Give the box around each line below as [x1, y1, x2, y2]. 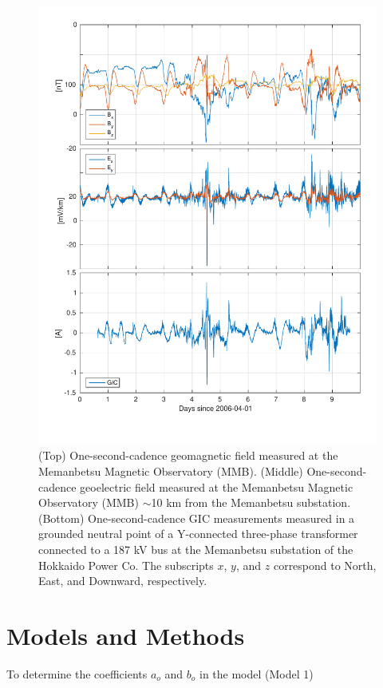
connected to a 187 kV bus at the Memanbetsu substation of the [38, 541, 353, 558]
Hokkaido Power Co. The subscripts [38, 556, 214, 573]
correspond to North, [273, 556, 377, 573]
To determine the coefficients [6, 665, 148, 682]
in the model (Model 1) [199, 665, 314, 682]
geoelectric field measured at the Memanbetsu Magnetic [80, 478, 353, 495]
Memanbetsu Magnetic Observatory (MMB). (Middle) [38, 463, 303, 480]
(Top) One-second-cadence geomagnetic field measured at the [38, 447, 338, 464]
